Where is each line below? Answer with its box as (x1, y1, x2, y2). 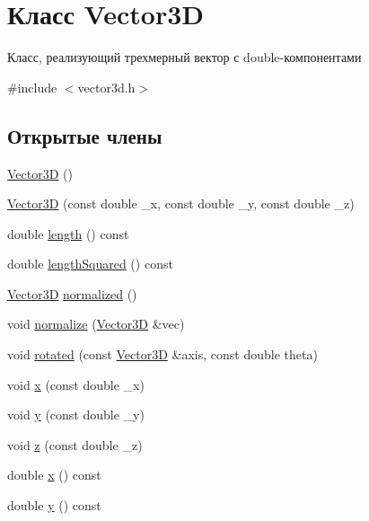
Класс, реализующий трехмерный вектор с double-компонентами (7, 48, 362, 66)
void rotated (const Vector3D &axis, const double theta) (7, 345, 318, 364)
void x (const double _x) (7, 375, 145, 393)
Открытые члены (7, 121, 163, 149)
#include (7, 77, 57, 96)
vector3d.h (77, 77, 136, 96)
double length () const (7, 224, 129, 243)
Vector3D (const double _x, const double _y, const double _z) (7, 194, 355, 213)
